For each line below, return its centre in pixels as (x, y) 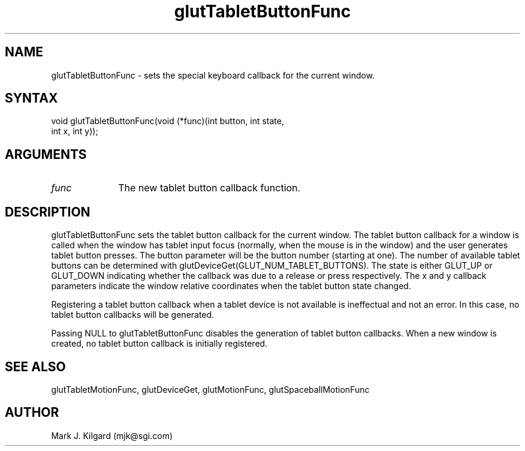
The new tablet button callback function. (209, 188)
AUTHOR (32, 413)
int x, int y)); (75, 131)
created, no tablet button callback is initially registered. (159, 344)
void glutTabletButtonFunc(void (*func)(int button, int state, (168, 121)
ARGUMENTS (46, 154)
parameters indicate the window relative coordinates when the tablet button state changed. (231, 286)
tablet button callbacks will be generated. (133, 315)
